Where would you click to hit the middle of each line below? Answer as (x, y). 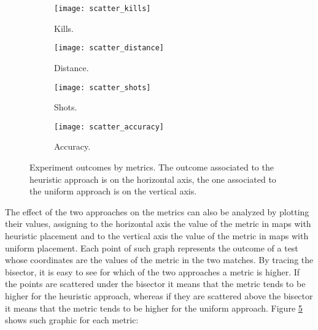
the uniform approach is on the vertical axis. (113, 191)
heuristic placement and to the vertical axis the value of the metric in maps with (157, 235)
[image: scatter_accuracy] (109, 127)
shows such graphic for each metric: (72, 320)
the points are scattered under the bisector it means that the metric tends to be (155, 284)
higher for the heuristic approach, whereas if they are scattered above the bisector (159, 295)
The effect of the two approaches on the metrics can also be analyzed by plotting (157, 211)
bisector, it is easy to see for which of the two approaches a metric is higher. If (153, 271)
